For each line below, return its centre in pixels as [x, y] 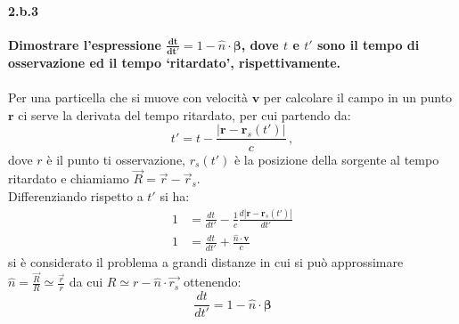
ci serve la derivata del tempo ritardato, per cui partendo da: [184, 114]
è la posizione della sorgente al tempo [336, 159]
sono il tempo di [368, 44]
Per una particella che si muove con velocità [128, 97]
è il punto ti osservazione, [116, 159]
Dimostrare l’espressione [85, 44]
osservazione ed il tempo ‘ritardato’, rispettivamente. [175, 63]
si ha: [175, 195]
